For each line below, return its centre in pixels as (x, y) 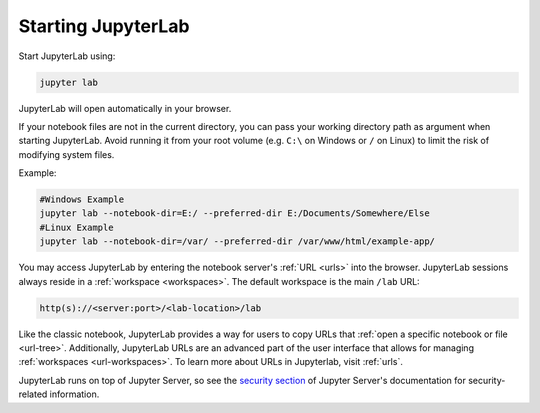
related (33, 394)
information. (74, 394)
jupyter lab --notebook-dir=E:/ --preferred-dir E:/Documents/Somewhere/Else (234, 213)
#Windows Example (82, 199)
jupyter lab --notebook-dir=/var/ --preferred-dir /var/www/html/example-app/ (237, 241)
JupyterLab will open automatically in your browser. (125, 108)
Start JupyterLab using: (67, 56)
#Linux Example (76, 227)
